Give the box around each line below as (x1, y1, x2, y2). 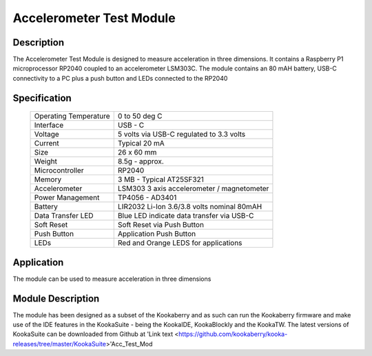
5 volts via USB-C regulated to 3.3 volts (117, 130, 246, 139)
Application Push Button (117, 229, 196, 239)
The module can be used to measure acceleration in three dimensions (12, 275, 211, 283)
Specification (12, 92, 72, 103)
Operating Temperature (34, 111, 110, 121)
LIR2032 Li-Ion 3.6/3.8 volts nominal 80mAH (117, 202, 262, 212)
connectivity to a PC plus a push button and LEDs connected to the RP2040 (12, 74, 228, 82)
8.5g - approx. (117, 157, 165, 166)
